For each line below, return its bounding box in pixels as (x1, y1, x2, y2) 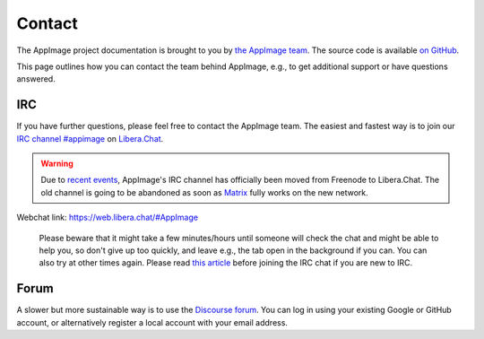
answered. (16, 74, 56, 84)
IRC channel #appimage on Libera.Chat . (16, 133, 164, 143)
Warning (40, 158, 73, 169)
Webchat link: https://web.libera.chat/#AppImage (16, 212, 199, 223)
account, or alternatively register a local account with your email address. (16, 317, 289, 327)
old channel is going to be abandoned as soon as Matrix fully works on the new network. (40, 187, 369, 197)
